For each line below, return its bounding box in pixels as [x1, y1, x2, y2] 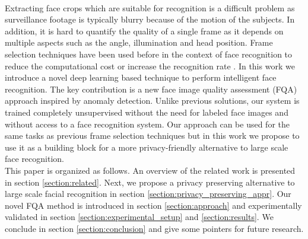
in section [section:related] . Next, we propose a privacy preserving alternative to [5, 176, 295, 188]
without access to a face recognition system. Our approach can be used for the [5, 117, 290, 130]
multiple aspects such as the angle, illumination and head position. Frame [5, 36, 273, 49]
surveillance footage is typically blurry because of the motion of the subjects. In [5, 13, 295, 26]
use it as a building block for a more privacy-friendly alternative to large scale [5, 141, 288, 153]
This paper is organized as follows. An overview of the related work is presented [5, 164, 296, 176]
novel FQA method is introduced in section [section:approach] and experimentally [5, 199, 302, 211]
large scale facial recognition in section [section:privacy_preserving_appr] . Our [5, 187, 291, 200]
